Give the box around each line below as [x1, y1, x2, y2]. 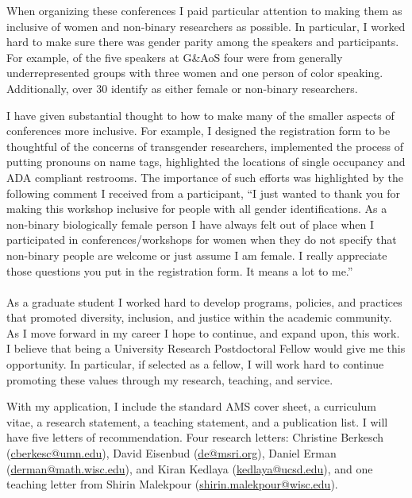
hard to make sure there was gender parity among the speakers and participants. [6, 33, 399, 50]
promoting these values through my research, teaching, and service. [6, 371, 333, 388]
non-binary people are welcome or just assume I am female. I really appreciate [6, 246, 387, 263]
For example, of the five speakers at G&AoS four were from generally [6, 48, 343, 65]
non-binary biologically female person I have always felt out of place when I [6, 215, 375, 232]
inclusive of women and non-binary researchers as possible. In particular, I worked [6, 17, 406, 34]
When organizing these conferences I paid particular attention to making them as [6, 2, 402, 18]
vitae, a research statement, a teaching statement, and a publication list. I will [6, 413, 388, 430]
